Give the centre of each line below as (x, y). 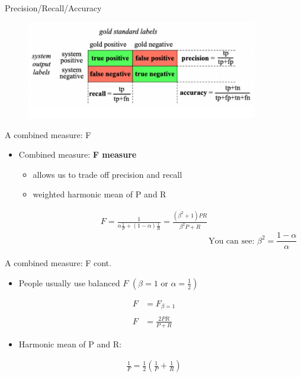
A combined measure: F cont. (58, 263)
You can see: (231, 241)
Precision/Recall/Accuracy (53, 8)
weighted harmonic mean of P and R (100, 194)
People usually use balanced (69, 282)
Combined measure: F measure (78, 154)
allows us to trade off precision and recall (108, 174)
